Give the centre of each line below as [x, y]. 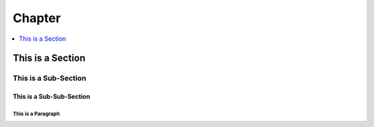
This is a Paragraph [36, 114]
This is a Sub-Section [50, 78]
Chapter [37, 18]
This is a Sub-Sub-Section [51, 97]
